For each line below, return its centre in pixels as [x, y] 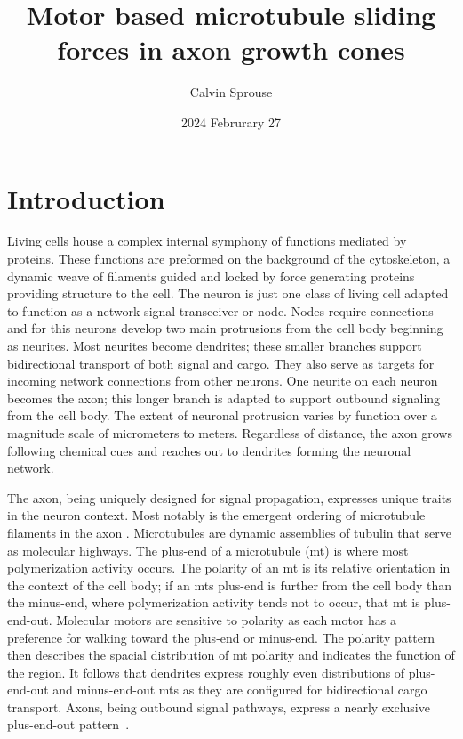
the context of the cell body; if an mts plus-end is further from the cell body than [230, 585]
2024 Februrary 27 [231, 122]
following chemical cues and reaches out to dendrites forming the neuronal [209, 450]
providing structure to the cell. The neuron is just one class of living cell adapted [228, 293]
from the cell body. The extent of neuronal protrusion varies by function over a [222, 415]
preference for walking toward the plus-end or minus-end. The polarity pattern [221, 637]
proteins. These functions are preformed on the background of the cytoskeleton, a [229, 259]
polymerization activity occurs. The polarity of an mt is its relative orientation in [229, 568]
